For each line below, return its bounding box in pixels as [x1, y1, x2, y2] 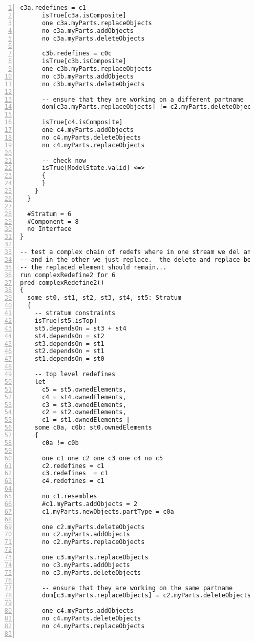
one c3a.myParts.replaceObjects [41, 19, 152, 27]
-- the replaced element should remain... [20, 263, 167, 271]
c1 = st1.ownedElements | [41, 416, 130, 424]
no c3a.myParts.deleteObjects [41, 34, 145, 42]
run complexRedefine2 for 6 [20, 271, 116, 279]
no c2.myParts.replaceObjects [41, 538, 145, 546]
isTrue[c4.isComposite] [41, 119, 123, 126]
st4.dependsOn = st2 [34, 332, 104, 340]
